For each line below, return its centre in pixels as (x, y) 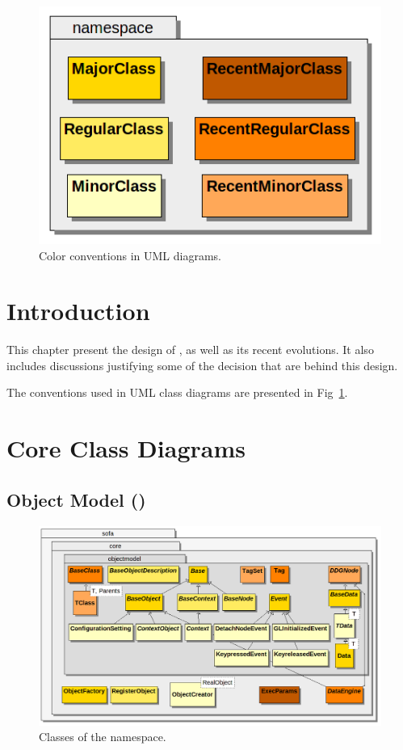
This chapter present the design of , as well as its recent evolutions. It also (190, 350)
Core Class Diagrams (126, 448)
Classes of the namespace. (103, 737)
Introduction (78, 311)
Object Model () (76, 499)
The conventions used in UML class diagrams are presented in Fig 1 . (177, 392)
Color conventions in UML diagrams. (130, 255)
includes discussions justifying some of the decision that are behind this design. (202, 365)
